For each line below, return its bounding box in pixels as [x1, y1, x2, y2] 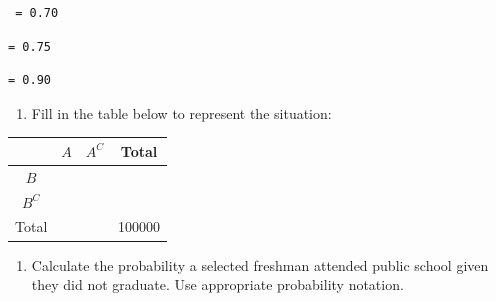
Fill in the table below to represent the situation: [31, 102, 332, 123]
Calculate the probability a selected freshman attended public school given [31, 254, 489, 275]
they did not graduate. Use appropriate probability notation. [31, 274, 404, 295]
